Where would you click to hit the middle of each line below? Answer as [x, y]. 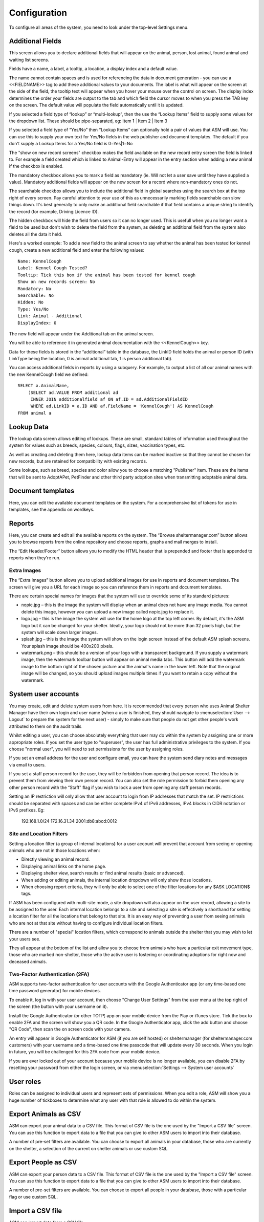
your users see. [25, 939]
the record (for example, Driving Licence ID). [54, 211]
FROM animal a [34, 413]
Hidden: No [31, 302]
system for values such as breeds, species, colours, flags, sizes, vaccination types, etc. [97, 445]
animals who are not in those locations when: [55, 850]
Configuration [38, 13]
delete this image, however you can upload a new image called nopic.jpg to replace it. [108, 611]
